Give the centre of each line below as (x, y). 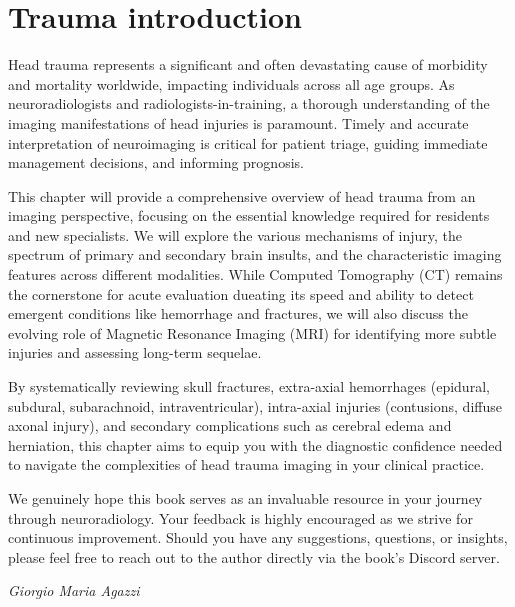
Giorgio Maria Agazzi (74, 590)
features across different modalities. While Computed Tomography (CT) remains (255, 274)
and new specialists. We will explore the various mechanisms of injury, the (235, 234)
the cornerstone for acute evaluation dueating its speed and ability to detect (241, 293)
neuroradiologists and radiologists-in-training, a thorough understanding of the (249, 103)
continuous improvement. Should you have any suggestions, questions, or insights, (258, 537)
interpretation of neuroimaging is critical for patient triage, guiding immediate (248, 142)
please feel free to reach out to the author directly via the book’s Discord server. (254, 556)
